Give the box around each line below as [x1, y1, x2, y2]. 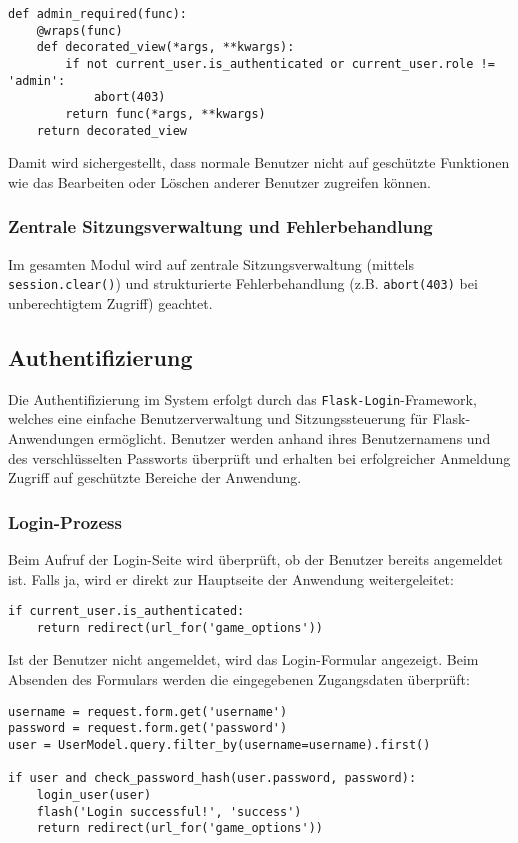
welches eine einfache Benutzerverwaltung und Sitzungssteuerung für [8, 408, 428, 429]
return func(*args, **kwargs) [65, 106, 266, 121]
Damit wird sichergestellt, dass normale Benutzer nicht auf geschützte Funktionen [8, 152, 510, 173]
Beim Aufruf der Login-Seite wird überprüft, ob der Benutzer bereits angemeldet [8, 548, 503, 569]
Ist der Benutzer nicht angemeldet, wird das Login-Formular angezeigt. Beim [8, 649, 479, 670]
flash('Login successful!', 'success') [36, 804, 302, 819]
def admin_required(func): [8, 7, 187, 21]
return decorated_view [36, 123, 187, 138]
